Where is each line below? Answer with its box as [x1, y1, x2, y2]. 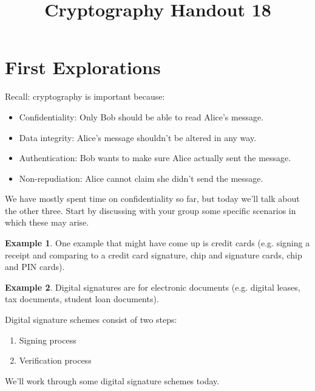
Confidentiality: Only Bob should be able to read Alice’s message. [19, 110, 264, 123]
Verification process [19, 354, 92, 367]
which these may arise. [5, 216, 89, 229]
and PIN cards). [5, 260, 65, 273]
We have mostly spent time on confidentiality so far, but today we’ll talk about [5, 192, 300, 205]
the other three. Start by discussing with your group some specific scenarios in [5, 204, 296, 216]
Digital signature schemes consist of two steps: [5, 313, 177, 326]
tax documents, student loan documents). [5, 292, 159, 305]
